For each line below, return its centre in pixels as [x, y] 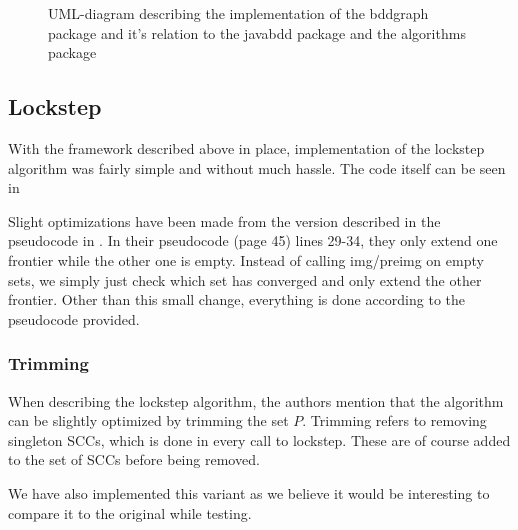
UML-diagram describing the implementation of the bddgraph [238, 13]
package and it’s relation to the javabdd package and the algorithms [257, 32]
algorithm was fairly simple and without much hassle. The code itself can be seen [257, 167]
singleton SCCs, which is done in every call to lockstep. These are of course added [259, 439]
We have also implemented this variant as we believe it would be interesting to [249, 492]
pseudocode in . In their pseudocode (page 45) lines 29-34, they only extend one [253, 240]
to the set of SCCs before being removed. [134, 459]
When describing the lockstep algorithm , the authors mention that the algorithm [256, 400]
